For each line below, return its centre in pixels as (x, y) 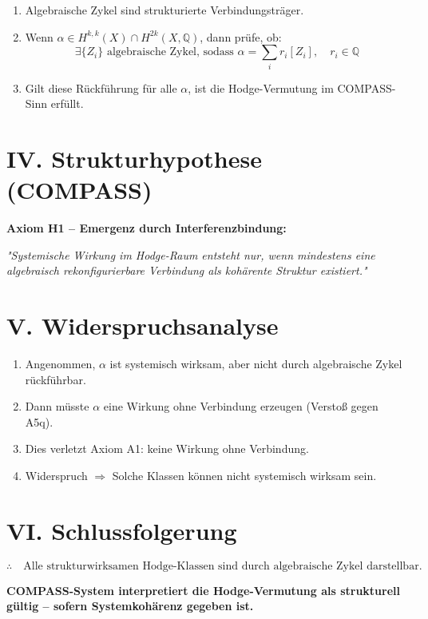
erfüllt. (67, 103)
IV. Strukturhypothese (134, 158)
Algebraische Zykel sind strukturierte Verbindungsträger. (164, 10)
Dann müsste (57, 406)
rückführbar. (55, 379)
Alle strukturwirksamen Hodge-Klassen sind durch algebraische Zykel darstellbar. (223, 566)
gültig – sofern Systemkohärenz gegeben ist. (130, 606)
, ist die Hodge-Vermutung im (261, 87)
